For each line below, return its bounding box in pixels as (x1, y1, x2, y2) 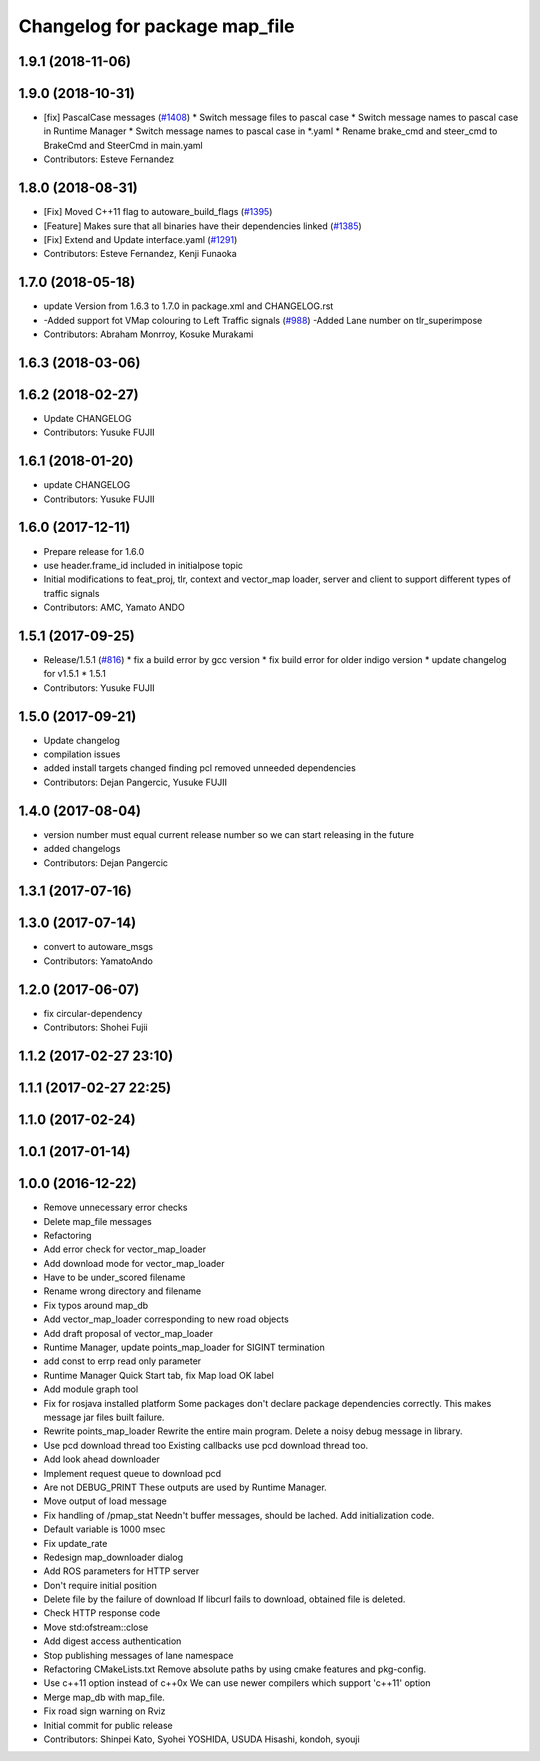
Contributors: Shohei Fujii (43, 1021, 149, 1034)
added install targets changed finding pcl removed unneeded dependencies (43, 762, 357, 774)
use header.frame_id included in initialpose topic (43, 559, 244, 571)
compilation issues (43, 748, 121, 760)
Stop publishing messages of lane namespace (43, 1649, 234, 1661)
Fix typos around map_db (43, 1299, 149, 1311)
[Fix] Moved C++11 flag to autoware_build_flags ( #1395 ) (43, 206, 273, 218)
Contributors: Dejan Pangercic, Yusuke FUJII (43, 776, 228, 788)
